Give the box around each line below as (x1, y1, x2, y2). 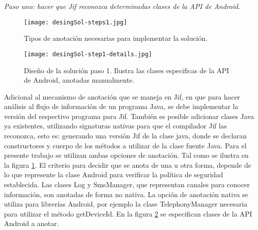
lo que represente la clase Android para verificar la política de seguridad (4, 169, 223, 180)
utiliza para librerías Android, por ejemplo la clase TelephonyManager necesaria (4, 199, 248, 209)
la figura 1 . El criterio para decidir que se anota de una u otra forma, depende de (4, 159, 252, 170)
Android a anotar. (4, 218, 59, 229)
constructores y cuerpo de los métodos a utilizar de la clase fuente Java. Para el (4, 140, 247, 150)
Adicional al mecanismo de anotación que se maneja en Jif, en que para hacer (4, 91, 240, 102)
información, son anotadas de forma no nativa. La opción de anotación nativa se (4, 189, 248, 199)
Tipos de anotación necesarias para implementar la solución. (24, 33, 208, 43)
